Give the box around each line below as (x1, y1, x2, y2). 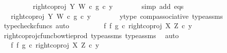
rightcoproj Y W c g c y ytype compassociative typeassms (10, 10, 223, 21)
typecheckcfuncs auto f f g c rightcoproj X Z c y (3, 20, 192, 31)
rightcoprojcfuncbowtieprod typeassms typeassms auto (3, 30, 179, 40)
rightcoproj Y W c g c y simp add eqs (33, 1, 184, 11)
